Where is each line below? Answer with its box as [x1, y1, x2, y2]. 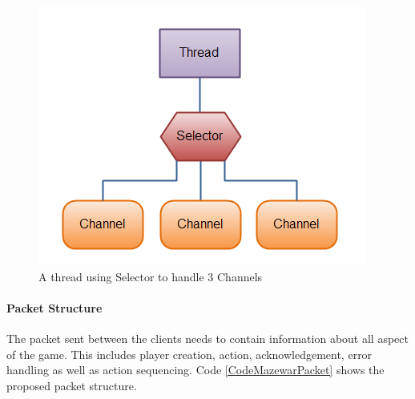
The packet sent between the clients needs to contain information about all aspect [6, 329, 409, 346]
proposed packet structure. [6, 377, 137, 393]
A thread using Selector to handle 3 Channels [38, 268, 263, 284]
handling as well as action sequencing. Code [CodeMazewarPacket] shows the [6, 361, 385, 378]
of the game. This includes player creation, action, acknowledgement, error [6, 345, 373, 362]
